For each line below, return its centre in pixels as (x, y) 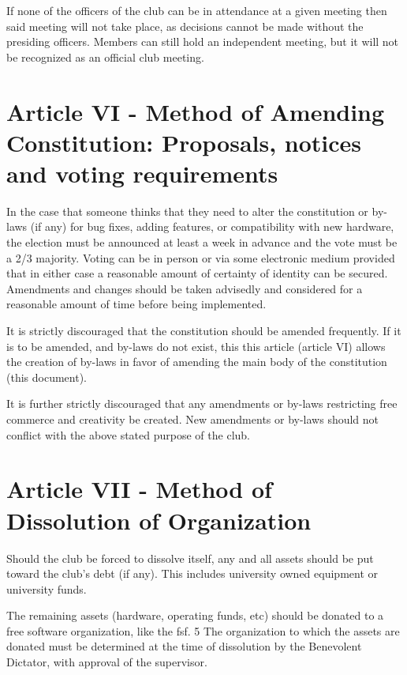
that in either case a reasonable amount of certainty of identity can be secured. (197, 273)
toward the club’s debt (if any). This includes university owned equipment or (192, 573)
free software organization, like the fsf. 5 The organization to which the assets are (203, 630)
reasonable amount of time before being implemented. (136, 304)
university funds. (47, 588)
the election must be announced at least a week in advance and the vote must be (202, 242)
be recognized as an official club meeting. (105, 57)
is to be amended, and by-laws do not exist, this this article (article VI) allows (196, 346)
